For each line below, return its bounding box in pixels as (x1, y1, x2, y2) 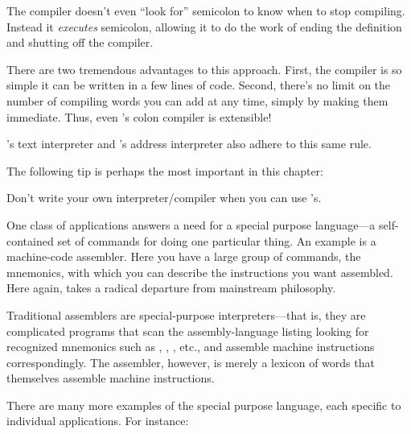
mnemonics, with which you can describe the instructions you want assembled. (6, 263, 393, 280)
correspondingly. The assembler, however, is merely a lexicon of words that (6, 353, 375, 370)
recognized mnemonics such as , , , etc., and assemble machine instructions (6, 338, 375, 355)
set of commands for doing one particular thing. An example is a (57, 232, 376, 249)
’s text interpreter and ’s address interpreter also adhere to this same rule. (6, 135, 372, 152)
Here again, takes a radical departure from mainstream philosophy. (6, 279, 336, 296)
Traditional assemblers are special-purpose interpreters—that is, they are (6, 306, 366, 323)
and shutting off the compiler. (6, 34, 154, 51)
